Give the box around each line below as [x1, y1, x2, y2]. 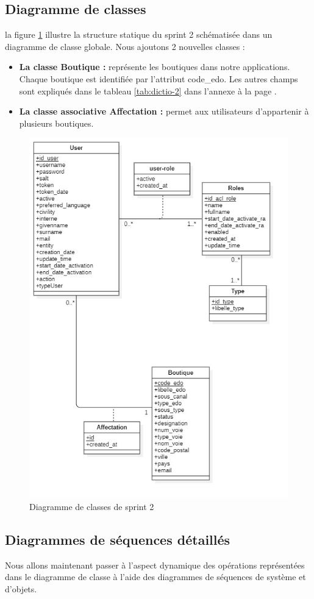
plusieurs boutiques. [19, 116, 94, 129]
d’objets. [5, 582, 37, 595]
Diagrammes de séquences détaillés [5, 530, 230, 548]
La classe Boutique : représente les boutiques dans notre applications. [19, 60, 290, 73]
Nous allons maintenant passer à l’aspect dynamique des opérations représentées [5, 558, 305, 571]
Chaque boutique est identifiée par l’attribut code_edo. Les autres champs [19, 72, 298, 85]
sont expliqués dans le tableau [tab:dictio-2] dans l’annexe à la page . [19, 84, 277, 97]
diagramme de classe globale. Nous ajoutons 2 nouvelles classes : [5, 40, 245, 52]
